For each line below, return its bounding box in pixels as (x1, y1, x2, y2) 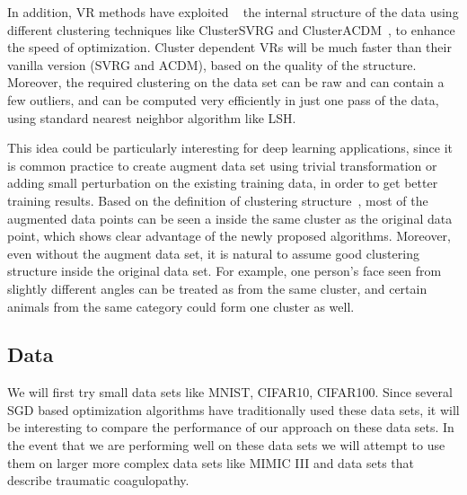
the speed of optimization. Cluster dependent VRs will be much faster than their (7, 38, 452, 57)
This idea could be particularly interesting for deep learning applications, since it (7, 138, 453, 157)
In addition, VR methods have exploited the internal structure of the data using (7, 3, 459, 21)
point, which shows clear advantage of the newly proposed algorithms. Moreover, (7, 226, 452, 245)
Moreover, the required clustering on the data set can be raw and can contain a (7, 73, 445, 92)
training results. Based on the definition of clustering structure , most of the (7, 190, 428, 209)
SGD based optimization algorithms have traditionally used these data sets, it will (7, 400, 460, 419)
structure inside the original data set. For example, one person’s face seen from (7, 261, 442, 280)
